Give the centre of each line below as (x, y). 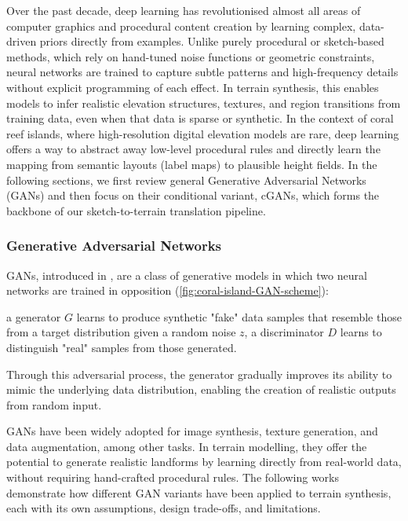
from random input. (54, 404)
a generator (34, 316)
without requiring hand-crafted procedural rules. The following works (173, 477)
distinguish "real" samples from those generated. (122, 347)
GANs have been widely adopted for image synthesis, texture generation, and (192, 431)
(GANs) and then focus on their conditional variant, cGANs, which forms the (193, 195)
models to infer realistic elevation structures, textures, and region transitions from (204, 103)
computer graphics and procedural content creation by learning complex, (181, 26)
